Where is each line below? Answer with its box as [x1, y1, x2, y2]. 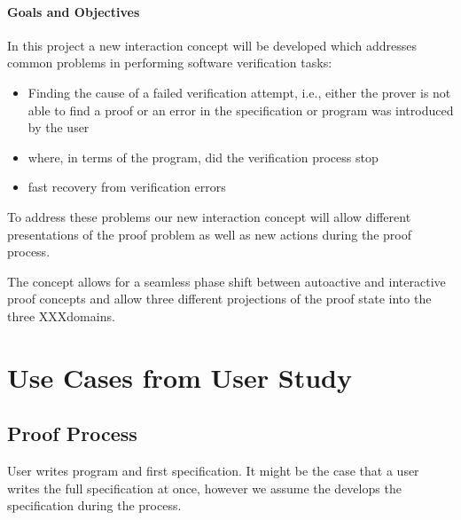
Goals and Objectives [7, 2, 140, 20]
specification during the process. [7, 496, 182, 515]
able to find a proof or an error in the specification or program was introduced [27, 100, 454, 119]
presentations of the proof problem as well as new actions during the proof [7, 225, 411, 243]
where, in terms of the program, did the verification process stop [27, 147, 379, 166]
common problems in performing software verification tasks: [7, 53, 332, 72]
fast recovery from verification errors [27, 177, 226, 196]
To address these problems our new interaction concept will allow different [7, 207, 411, 225]
